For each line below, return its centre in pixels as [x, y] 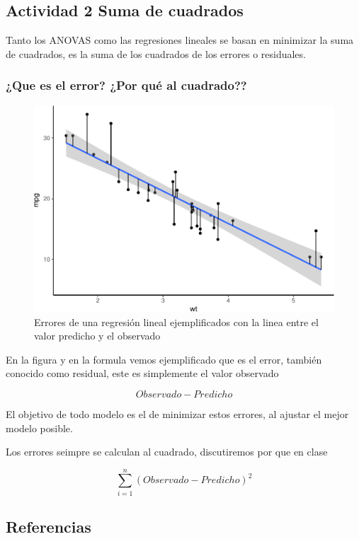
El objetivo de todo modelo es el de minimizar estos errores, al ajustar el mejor [177, 413]
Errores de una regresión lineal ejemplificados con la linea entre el [176, 321]
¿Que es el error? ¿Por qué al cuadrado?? [126, 85]
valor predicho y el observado [97, 336]
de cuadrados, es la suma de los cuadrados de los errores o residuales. [156, 53]
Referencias [49, 527]
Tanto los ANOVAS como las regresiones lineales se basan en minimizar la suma [180, 40]
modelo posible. [39, 428]
